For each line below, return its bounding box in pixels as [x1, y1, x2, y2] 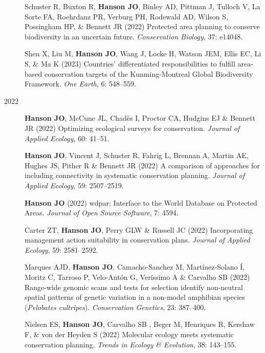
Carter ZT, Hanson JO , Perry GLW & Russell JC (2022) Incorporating [25, 224, 253, 235]
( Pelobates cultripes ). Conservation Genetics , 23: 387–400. [25, 301, 206, 312]
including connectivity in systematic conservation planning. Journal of [25, 170, 245, 181]
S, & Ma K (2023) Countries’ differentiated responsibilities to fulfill [25, 58, 235, 69]
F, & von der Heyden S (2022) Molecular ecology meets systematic [25, 329, 234, 340]
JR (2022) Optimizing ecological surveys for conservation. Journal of [25, 122, 240, 133]
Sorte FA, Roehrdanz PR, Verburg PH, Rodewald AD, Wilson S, [25, 11, 228, 21]
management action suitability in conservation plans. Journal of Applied [25, 234, 250, 245]
